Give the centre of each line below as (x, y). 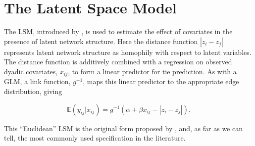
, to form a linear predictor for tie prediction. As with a (152, 71)
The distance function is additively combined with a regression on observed (118, 62)
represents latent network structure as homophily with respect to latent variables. (128, 52)
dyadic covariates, (31, 71)
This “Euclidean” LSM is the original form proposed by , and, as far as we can (123, 128)
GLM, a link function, (37, 81)
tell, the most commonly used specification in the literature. (95, 138)
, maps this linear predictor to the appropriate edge (161, 81)
